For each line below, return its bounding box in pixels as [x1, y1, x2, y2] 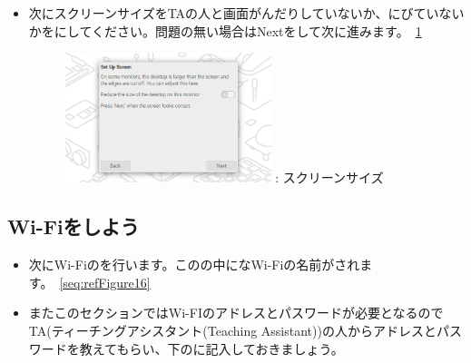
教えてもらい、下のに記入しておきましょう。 [79, 338, 344, 358]
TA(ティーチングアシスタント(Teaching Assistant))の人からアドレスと [28, 320, 437, 339]
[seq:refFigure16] [59, 272, 151, 291]
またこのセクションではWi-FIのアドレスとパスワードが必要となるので [28, 303, 444, 322]
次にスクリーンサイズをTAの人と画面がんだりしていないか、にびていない [28, 4, 465, 22]
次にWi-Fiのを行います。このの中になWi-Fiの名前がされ [28, 255, 360, 274]
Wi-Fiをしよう [7, 212, 140, 240]
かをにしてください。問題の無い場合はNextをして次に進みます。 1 [28, 21, 422, 40]
